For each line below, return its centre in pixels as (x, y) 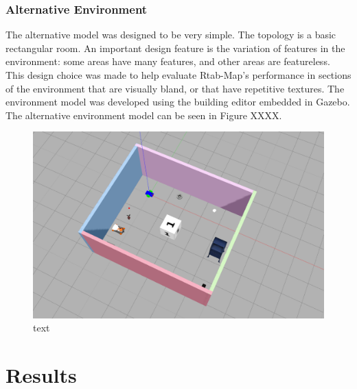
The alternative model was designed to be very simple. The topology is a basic (171, 35)
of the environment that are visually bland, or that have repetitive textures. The (175, 88)
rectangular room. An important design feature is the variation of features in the (175, 48)
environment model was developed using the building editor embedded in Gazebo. (178, 102)
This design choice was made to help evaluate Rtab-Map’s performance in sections (178, 75)
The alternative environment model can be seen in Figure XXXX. (144, 115)
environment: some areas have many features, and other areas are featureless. (168, 61)
